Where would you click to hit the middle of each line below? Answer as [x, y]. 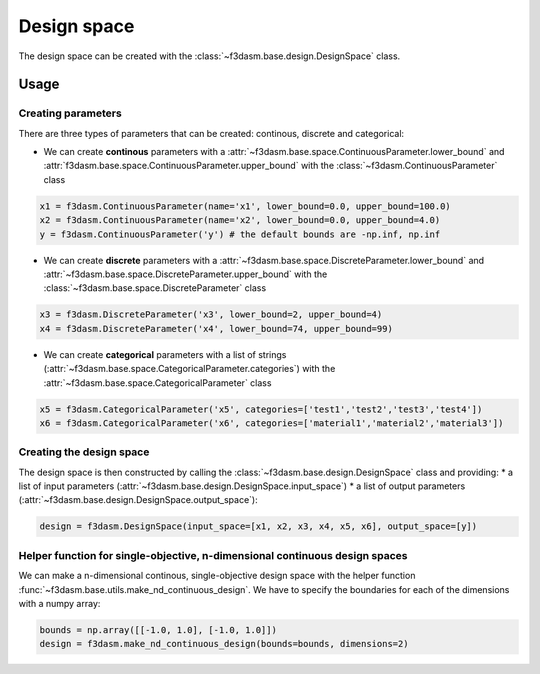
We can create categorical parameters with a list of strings [165, 354]
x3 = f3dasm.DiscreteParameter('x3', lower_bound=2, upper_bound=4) [211, 314]
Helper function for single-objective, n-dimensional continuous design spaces [213, 555]
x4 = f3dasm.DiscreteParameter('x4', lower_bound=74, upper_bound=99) [216, 328]
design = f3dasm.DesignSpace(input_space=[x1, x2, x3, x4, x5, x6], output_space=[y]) [258, 526]
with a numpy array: [59, 603]
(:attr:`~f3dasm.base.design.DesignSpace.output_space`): [138, 500]
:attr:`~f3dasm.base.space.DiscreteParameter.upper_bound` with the [185, 274]
